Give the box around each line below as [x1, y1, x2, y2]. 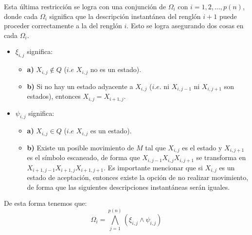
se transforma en [196, 152, 246, 163]
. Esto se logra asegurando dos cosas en [126, 20, 244, 31]
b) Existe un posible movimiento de [27, 142, 134, 152]
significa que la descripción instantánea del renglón [49, 11, 201, 21]
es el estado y [182, 142, 222, 152]
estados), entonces [27, 91, 81, 101]
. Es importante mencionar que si [104, 162, 203, 172]
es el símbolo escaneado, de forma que [27, 152, 140, 163]
